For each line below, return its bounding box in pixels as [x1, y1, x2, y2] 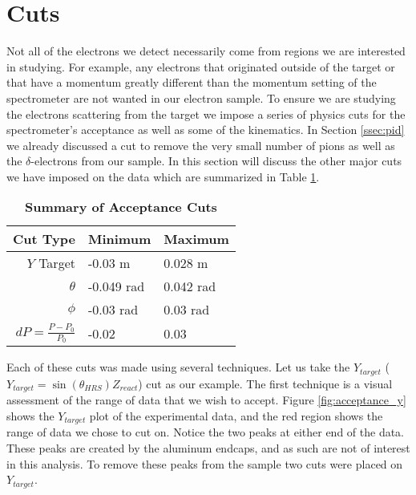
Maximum [164, 229, 229, 249]
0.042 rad [164, 277, 216, 296]
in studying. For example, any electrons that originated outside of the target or [6, 58, 395, 75]
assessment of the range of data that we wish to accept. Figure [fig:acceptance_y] [6, 392, 406, 408]
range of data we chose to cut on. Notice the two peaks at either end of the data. [6, 424, 405, 440]
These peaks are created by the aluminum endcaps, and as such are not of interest [6, 440, 410, 456]
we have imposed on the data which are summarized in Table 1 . [6, 168, 320, 185]
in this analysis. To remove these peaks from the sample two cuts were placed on [6, 455, 403, 472]
